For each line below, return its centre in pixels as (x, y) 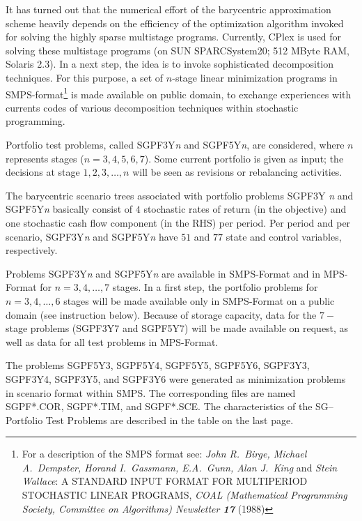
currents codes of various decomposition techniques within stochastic (152, 107)
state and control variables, (284, 236)
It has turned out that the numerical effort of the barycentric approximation (168, 9)
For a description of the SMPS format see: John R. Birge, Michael (164, 454)
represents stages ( (45, 158)
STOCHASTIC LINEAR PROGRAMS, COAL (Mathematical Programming (184, 495)
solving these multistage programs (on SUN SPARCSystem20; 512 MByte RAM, (178, 50)
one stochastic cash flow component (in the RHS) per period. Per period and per (178, 222)
